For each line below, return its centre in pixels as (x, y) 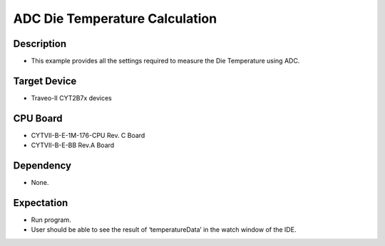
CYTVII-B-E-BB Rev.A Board (73, 145)
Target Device (45, 81)
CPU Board (38, 118)
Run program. (51, 220)
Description (40, 44)
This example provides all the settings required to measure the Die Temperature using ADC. (165, 61)
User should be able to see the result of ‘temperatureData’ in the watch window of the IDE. (164, 230)
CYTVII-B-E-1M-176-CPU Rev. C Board (88, 135)
